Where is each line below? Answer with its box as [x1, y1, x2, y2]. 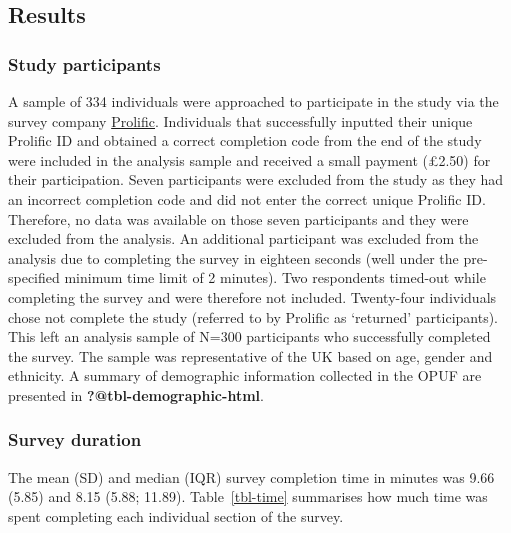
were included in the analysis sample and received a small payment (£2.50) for [8, 149, 491, 170]
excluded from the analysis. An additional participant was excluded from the [8, 228, 479, 249]
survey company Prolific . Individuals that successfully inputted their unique [8, 110, 473, 131]
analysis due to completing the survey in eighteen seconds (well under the [8, 247, 459, 268]
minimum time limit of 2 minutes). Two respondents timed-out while [64, 267, 486, 288]
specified [8, 267, 60, 288]
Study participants [8, 51, 161, 76]
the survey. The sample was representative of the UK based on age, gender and [8, 345, 493, 366]
